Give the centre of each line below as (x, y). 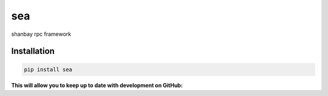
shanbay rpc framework (41, 34)
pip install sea (48, 69)
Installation (33, 51)
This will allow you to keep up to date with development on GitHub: (97, 85)
